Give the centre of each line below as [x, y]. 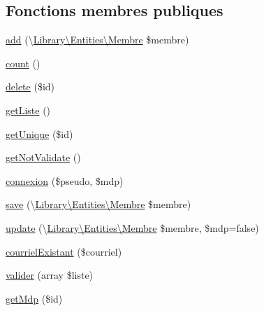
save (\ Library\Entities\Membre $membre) [98, 204]
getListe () [28, 110]
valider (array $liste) [50, 275]
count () [23, 63]
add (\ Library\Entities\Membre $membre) [97, 40]
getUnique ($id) [39, 133]
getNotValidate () [43, 157]
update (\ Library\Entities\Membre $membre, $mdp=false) [132, 227]
